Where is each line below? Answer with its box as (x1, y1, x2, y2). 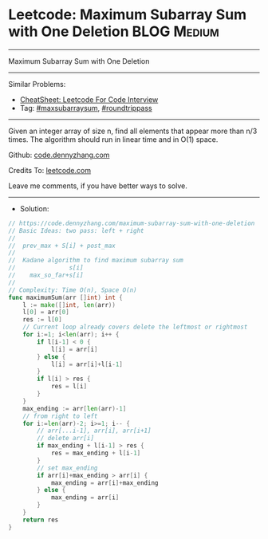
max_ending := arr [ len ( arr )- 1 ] (22, 404, 127, 412)
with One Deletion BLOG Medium (8, 22, 219, 41)
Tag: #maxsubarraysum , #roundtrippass (19, 103, 153, 112)
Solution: (19, 203, 49, 213)
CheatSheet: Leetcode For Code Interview (19, 94, 159, 104)
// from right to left (22, 412, 98, 420)
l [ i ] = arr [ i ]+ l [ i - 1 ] (50, 360, 124, 368)
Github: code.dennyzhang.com (8, 150, 110, 159)
